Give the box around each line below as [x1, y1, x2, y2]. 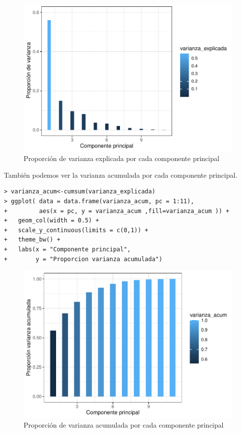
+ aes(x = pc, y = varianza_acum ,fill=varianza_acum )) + [4, 207, 230, 215]
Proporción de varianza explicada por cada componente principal [24, 153, 219, 163]
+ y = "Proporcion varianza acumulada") [4, 255, 163, 263]
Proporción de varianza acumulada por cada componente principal [24, 420, 224, 430]
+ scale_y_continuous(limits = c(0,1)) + [4, 226, 149, 234]
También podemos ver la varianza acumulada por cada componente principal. [4, 169, 238, 180]
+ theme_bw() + [4, 236, 60, 244]
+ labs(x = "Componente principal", [4, 245, 131, 253]
